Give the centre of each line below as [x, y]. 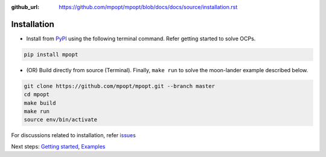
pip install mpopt [51, 54]
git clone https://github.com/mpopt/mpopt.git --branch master [120, 86]
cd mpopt [37, 94]
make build [40, 103]
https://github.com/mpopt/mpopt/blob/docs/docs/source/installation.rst [148, 7]
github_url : [25, 7]
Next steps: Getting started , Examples [58, 146]
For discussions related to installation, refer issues [73, 135]
